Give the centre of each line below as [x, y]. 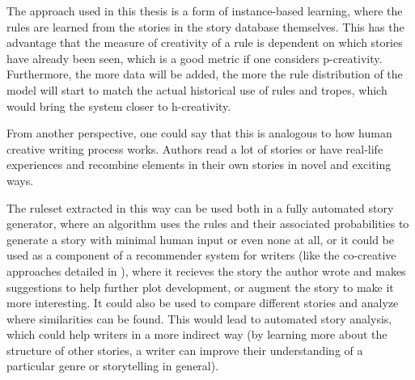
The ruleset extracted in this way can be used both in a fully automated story [200, 207]
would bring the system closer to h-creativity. [119, 106]
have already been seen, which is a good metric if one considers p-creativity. [195, 58]
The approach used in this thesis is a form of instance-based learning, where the [205, 11]
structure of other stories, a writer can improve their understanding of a [185, 350]
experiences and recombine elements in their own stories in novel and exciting [199, 165]
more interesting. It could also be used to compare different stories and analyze [203, 303]
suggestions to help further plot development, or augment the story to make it [200, 287]
